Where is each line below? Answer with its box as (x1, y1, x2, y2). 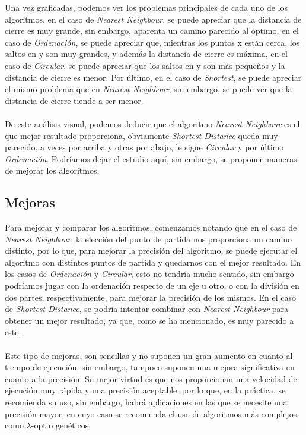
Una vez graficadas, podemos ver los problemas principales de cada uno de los (5, 1, 288, 13)
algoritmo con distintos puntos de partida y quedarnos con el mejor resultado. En (5, 256, 301, 268)
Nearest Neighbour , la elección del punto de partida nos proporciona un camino (5, 232, 292, 245)
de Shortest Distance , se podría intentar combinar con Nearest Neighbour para (5, 302, 288, 315)
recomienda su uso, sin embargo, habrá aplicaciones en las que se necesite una (5, 396, 288, 408)
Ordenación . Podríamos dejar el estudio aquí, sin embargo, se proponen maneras (5, 152, 297, 165)
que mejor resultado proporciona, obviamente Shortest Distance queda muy (5, 129, 278, 141)
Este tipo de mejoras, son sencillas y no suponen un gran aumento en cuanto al (5, 349, 293, 361)
